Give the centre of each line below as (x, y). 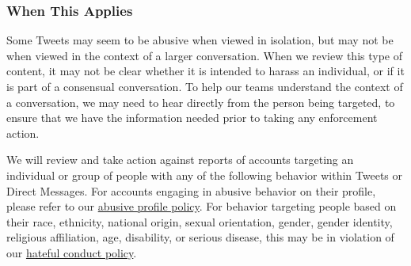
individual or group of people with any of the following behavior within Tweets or (205, 175)
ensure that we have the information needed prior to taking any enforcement (192, 118)
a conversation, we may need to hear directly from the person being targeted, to (201, 102)
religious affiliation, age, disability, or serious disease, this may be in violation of (200, 237)
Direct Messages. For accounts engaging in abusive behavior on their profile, (191, 190)
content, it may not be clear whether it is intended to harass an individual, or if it (205, 71)
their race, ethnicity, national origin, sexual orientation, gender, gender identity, (200, 221)
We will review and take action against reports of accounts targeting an (180, 160)
